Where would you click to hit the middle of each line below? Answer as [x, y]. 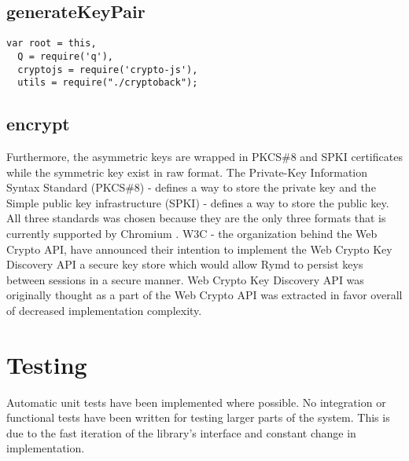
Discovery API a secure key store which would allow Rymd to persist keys [185, 264]
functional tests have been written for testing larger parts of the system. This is [198, 417]
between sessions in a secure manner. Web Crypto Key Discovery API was [185, 279]
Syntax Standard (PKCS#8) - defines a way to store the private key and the [191, 187]
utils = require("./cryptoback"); [108, 83]
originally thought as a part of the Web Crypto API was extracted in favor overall [204, 295]
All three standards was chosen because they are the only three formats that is [196, 218]
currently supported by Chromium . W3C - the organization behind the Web [192, 233]
